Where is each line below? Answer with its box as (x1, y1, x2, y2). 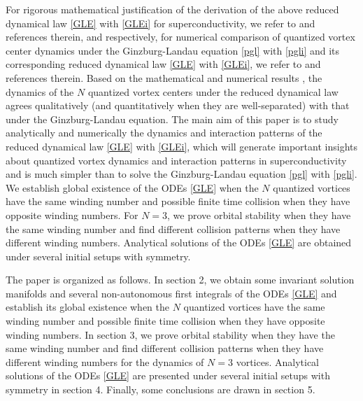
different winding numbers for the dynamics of (6, 354, 204, 369)
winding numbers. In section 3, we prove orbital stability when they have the (6, 327, 335, 342)
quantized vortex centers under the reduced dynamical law (87, 84, 339, 99)
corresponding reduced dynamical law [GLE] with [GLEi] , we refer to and (6, 57, 321, 71)
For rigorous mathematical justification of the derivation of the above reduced (6, 2, 339, 16)
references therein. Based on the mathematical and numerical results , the (6, 70, 322, 85)
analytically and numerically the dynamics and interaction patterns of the (6, 125, 322, 140)
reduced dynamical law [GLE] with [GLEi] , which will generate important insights (6, 139, 357, 153)
